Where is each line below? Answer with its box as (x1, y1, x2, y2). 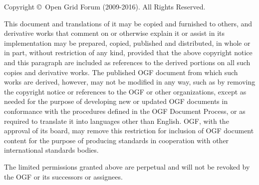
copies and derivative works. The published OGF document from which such (4, 67, 238, 77)
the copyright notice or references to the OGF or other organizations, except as (4, 86, 247, 96)
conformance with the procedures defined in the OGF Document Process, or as (4, 105, 246, 116)
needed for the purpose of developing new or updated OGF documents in (4, 96, 228, 106)
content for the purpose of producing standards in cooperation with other (4, 135, 229, 145)
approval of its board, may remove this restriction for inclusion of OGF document (4, 125, 254, 136)
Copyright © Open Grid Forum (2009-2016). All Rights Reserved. (4, 1, 206, 11)
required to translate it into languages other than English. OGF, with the (4, 115, 229, 126)
